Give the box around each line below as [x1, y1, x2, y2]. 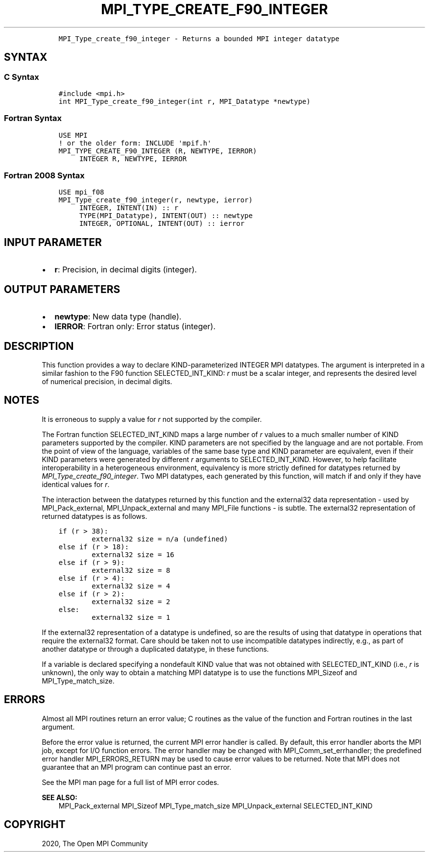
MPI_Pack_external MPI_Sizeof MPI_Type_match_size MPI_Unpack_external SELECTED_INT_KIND [58, 801, 373, 810]
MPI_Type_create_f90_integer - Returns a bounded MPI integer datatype [58, 34, 339, 43]
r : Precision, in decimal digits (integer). [54, 265, 197, 275]
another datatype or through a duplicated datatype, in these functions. [42, 644, 269, 653]
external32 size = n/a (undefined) [92, 535, 228, 543]
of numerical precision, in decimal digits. [42, 377, 172, 386]
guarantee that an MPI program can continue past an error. [42, 762, 232, 771]
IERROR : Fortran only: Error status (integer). [54, 321, 215, 332]
